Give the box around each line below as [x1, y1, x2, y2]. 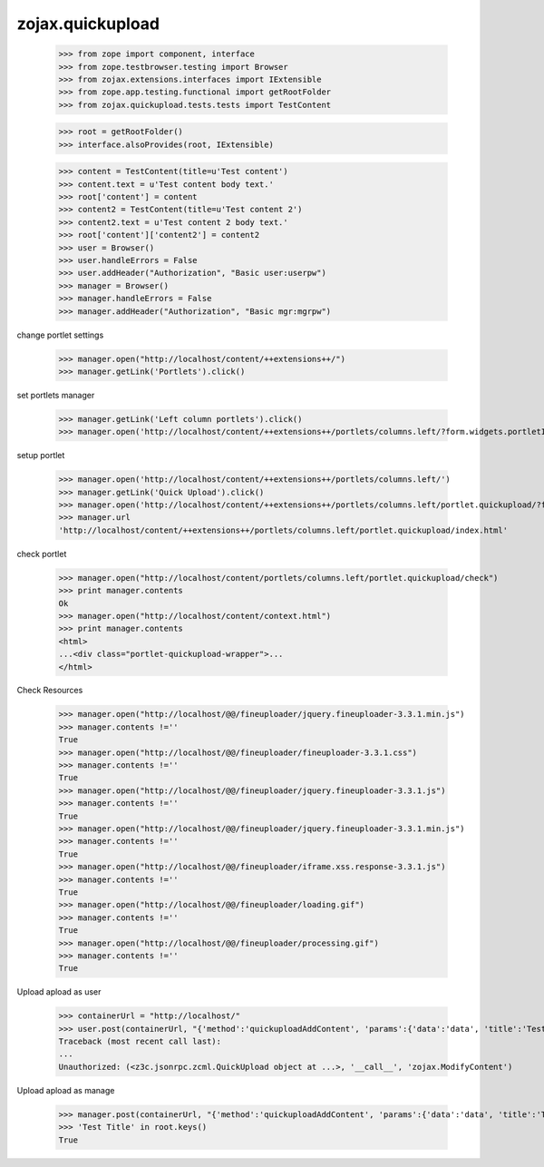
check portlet [16, 548, 67, 559]
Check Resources [16, 685, 83, 696]
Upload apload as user [16, 986, 102, 997]
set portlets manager [16, 389, 95, 400]
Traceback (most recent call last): [58, 1036, 222, 1047]
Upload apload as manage [16, 1084, 115, 1095]
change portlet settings [16, 329, 104, 340]
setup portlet [16, 450, 65, 461]
